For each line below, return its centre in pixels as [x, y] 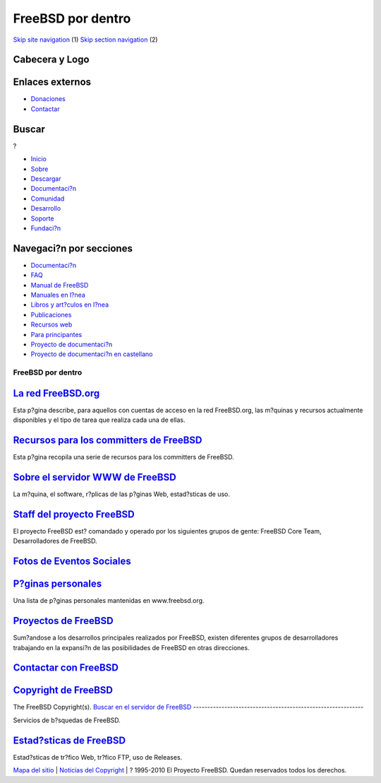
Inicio [39, 159]
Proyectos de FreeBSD [63, 621]
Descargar [46, 178]
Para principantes [56, 334]
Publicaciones [51, 314]
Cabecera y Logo [51, 60]
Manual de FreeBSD [60, 285]
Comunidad [48, 199]
